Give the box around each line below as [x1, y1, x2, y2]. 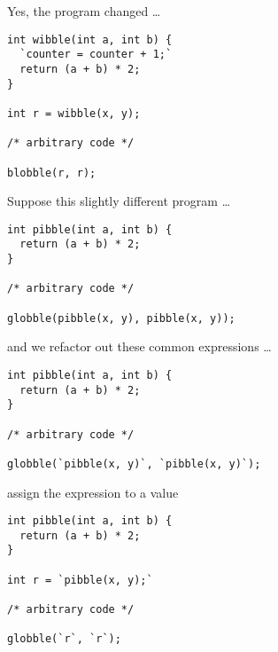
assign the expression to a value [7, 483, 179, 501]
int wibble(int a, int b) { [7, 33, 173, 46]
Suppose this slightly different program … [7, 192, 231, 210]
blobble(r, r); [7, 166, 97, 179]
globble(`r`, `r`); [7, 632, 121, 646]
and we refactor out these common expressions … [7, 337, 272, 356]
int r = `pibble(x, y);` [7, 573, 153, 586]
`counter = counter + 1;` [19, 48, 173, 61]
